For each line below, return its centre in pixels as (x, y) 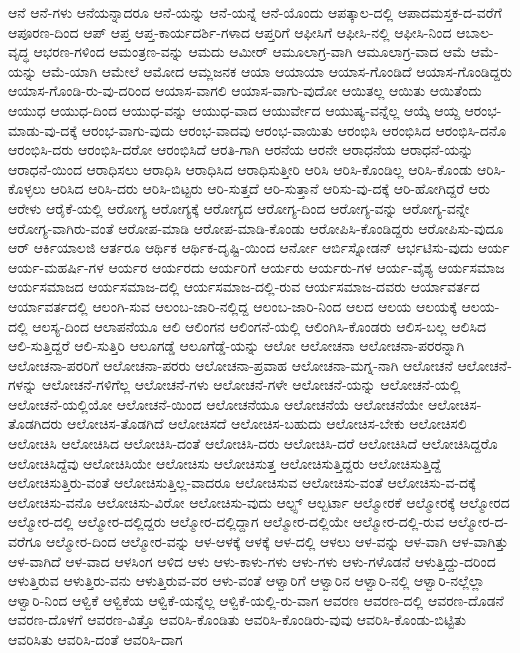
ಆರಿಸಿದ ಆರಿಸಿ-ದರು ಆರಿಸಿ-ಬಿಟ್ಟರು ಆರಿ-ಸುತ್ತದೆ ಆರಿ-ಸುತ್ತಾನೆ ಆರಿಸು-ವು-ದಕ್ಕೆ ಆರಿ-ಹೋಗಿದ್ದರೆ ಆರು (270, 188)
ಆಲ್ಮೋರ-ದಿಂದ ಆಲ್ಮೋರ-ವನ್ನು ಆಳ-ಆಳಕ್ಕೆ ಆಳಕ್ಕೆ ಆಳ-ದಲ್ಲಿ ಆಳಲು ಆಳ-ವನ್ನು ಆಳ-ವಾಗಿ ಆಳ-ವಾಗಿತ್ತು (277, 541)
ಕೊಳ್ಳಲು (27, 188)
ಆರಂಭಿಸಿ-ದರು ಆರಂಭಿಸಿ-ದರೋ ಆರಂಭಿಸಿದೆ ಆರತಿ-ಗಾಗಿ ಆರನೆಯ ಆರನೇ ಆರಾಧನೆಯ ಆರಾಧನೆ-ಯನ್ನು (241, 149)
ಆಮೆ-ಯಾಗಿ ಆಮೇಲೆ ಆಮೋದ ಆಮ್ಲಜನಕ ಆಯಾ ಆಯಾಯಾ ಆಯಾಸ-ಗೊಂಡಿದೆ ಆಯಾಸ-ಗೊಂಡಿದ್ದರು (276, 70)
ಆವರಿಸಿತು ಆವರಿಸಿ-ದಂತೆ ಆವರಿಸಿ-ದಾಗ (95, 639)
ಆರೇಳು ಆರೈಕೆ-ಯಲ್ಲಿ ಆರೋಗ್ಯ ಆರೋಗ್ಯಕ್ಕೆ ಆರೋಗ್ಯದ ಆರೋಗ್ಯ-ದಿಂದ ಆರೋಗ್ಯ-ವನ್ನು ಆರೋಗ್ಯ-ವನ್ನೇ (239, 207)
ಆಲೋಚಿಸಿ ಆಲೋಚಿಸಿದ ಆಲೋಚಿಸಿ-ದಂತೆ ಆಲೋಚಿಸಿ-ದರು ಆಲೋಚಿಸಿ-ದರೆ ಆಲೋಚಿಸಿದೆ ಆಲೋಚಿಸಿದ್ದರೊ (253, 443)
